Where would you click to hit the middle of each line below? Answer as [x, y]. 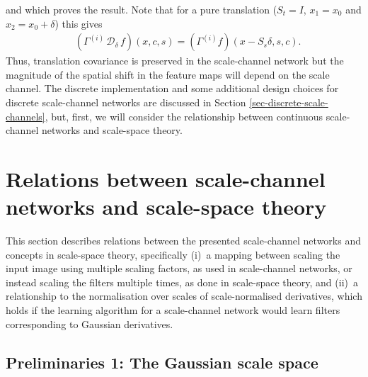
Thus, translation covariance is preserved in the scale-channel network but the [175, 61]
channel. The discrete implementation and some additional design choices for [172, 88]
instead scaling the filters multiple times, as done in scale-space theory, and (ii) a [182, 282]
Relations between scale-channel [166, 178]
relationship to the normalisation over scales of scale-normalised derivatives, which [184, 296]
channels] [25, 116]
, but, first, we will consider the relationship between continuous [184, 116]
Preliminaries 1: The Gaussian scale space [162, 362]
